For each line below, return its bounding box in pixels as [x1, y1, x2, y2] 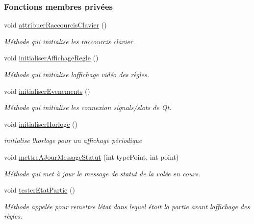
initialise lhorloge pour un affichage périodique [4, 135, 142, 145]
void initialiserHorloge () [4, 118, 77, 129]
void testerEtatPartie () [4, 185, 75, 195]
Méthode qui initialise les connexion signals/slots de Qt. [4, 102, 172, 112]
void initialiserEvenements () [4, 85, 90, 96]
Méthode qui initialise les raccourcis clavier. [4, 36, 135, 46]
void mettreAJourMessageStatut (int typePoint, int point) [4, 151, 179, 162]
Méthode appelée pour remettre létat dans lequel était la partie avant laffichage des [4, 201, 250, 211]
